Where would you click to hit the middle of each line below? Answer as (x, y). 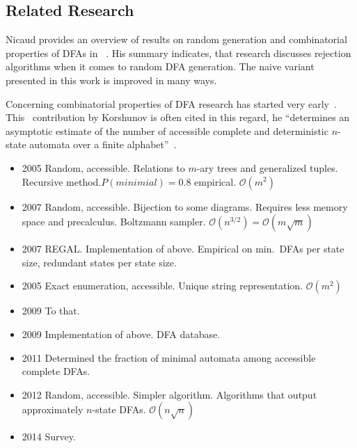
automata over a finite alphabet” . (103, 144)
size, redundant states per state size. (99, 262)
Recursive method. (62, 181)
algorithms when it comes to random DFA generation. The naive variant (160, 66)
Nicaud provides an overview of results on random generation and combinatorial (176, 39)
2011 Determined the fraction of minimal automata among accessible (169, 357)
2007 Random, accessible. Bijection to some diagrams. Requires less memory (185, 206)
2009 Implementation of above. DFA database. (121, 334)
